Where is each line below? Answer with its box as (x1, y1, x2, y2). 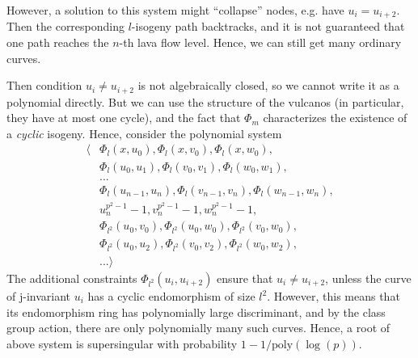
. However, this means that (267, 288, 400, 304)
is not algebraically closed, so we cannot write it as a (137, 77, 399, 94)
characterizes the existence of (263, 109, 407, 126)
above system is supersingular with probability (6, 335, 238, 352)
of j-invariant (6, 288, 71, 304)
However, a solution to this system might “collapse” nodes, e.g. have (6, 2, 344, 18)
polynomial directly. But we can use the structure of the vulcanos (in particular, (6, 93, 404, 110)
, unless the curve (325, 270, 412, 286)
